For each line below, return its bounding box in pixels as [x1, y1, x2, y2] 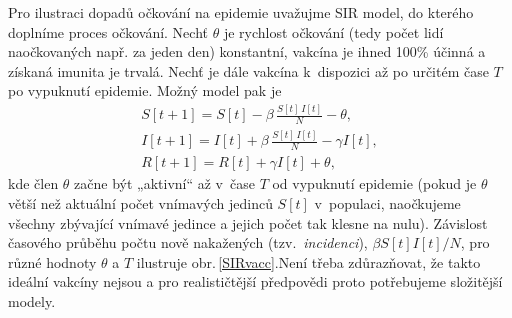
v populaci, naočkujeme [314, 192, 461, 213]
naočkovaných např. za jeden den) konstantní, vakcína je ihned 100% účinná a [8, 41, 486, 62]
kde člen [8, 173, 59, 194]
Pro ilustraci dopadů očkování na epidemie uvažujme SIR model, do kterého [8, 2, 474, 22]
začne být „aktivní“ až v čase [74, 173, 255, 194]
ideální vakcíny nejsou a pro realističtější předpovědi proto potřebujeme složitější [8, 271, 503, 292]
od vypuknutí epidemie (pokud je [272, 173, 477, 194]
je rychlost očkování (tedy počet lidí [223, 21, 444, 42]
